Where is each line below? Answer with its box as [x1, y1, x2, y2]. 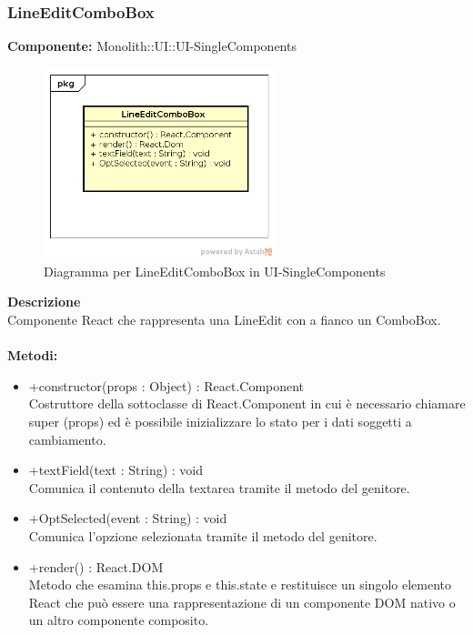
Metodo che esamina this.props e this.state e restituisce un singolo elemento [28, 575, 451, 594]
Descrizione [7, 292, 81, 311]
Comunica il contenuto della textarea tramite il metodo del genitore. [28, 478, 410, 497]
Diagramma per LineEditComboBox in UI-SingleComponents [44, 261, 386, 280]
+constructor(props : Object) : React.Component [28, 376, 305, 395]
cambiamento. [28, 429, 106, 449]
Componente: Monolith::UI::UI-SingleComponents [7, 36, 297, 55]
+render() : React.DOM [28, 557, 164, 576]
